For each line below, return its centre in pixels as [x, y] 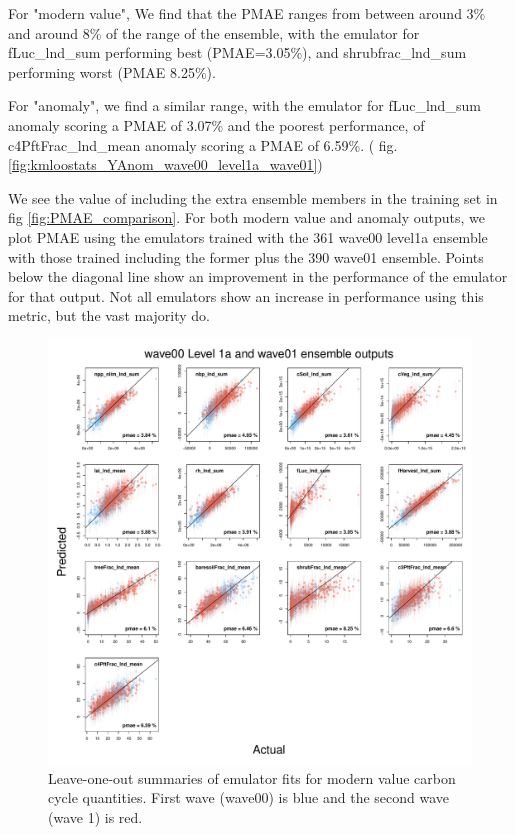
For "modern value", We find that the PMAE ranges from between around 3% [247, 13]
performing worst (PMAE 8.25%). [112, 71]
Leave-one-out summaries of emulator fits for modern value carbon [252, 777]
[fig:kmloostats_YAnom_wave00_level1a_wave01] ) [165, 164]
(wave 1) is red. [95, 816]
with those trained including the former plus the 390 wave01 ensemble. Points [246, 256]
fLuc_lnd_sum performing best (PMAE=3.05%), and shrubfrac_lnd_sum [237, 52]
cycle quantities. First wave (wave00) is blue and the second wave [249, 797]
